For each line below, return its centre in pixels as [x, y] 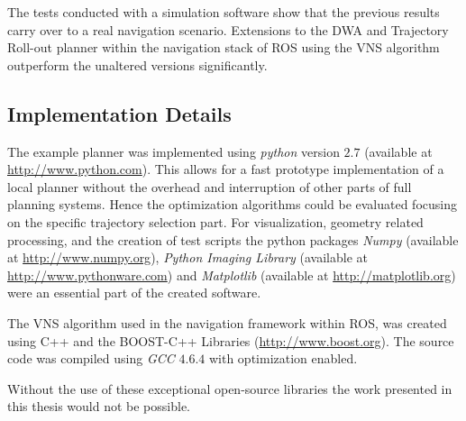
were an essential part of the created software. [134, 293]
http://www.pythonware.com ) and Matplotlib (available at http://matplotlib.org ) [232, 275]
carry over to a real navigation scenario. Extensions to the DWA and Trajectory [228, 29]
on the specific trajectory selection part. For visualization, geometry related [215, 221]
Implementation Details [119, 113]
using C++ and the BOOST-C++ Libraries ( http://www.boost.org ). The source [231, 340]
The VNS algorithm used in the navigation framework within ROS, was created [227, 322]
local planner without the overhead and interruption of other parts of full [210, 186]
